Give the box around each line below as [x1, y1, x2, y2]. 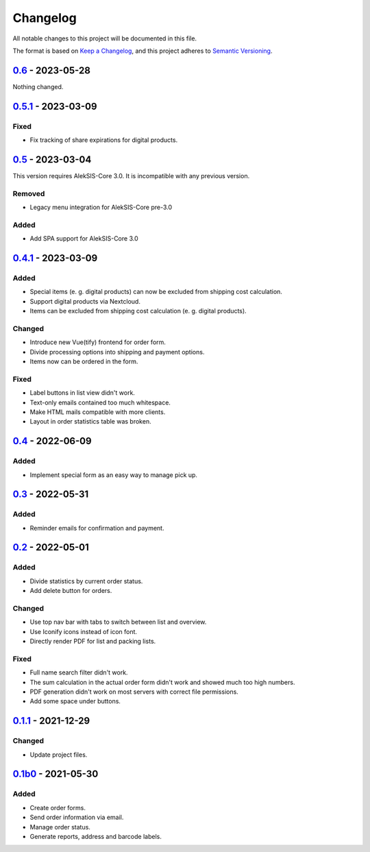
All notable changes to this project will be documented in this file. [12, 34, 197, 42]
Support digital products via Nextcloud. [29, 297, 140, 305]
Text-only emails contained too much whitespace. [29, 398, 171, 406]
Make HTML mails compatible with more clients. [29, 408, 166, 416]
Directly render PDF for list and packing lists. [29, 637, 156, 646]
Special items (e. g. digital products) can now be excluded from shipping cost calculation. [29, 288, 282, 296]
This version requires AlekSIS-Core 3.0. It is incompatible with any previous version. [12, 171, 250, 180]
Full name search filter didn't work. [29, 668, 128, 677]
